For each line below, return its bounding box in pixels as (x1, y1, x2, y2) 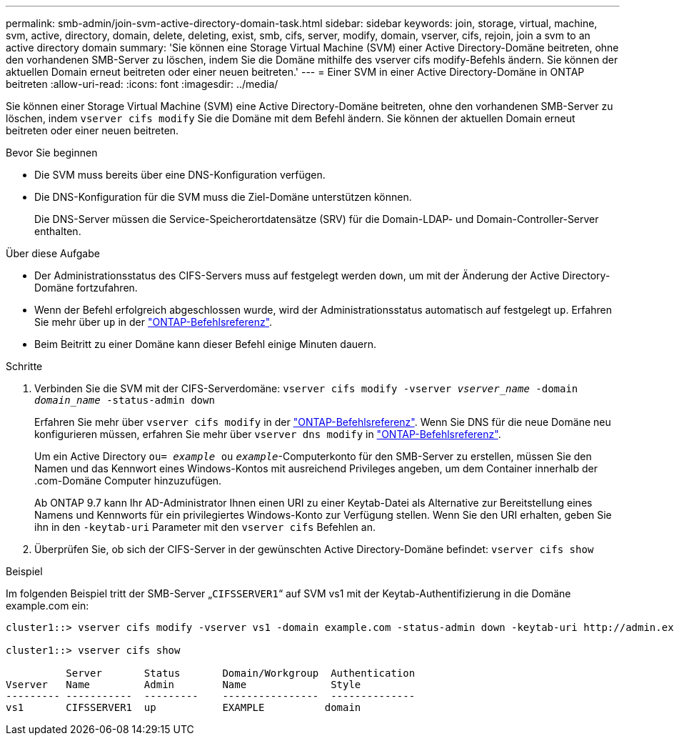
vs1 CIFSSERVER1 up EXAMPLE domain (6, 702, 361, 713)
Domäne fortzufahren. (34, 282, 138, 294)
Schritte (6, 360, 43, 372)
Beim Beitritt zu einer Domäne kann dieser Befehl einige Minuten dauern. (34, 338, 376, 350)
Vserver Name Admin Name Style (6, 679, 361, 690)
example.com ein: (6, 600, 89, 612)
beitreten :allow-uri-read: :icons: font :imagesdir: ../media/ (6, 78, 278, 90)
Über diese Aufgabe (6, 247, 100, 259)
